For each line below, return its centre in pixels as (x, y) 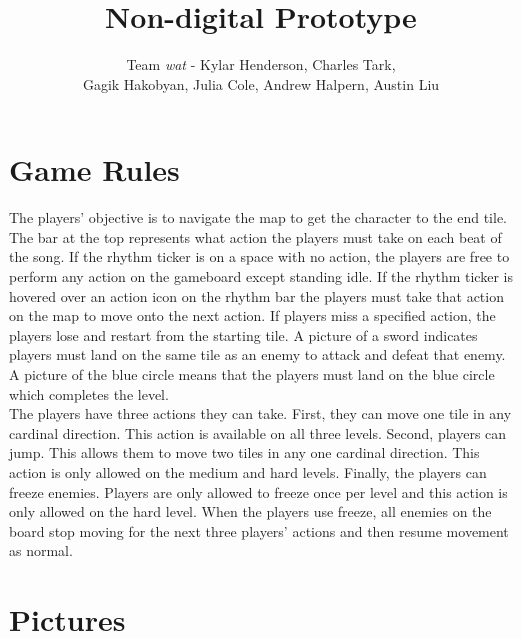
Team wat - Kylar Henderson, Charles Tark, (261, 64)
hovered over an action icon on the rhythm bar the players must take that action (256, 295)
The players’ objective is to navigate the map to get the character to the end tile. (258, 217)
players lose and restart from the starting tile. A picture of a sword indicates (243, 334)
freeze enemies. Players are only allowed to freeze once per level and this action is (258, 491)
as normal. (41, 550)
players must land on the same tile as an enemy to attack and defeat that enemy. (257, 354)
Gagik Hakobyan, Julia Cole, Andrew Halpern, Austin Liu (261, 83)
